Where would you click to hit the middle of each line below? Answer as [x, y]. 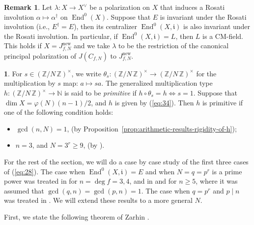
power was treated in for [41, 181]
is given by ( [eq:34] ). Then [154, 102]
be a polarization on [120, 7]
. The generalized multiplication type [157, 83]
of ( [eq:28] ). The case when [44, 171]
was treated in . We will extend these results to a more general [98, 200]
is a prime [227, 171]
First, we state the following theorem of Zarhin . [77, 216]
